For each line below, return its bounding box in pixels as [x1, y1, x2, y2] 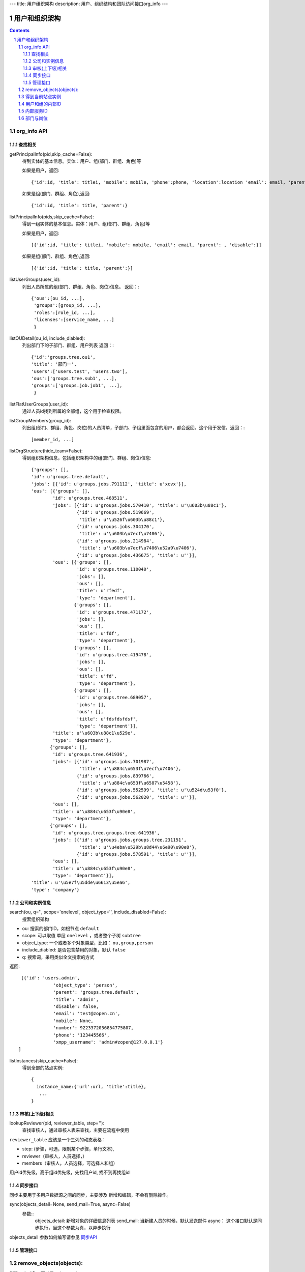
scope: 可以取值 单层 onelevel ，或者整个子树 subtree [22, 933, 141, 939]
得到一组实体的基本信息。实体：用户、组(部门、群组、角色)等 [22, 221, 150, 227]
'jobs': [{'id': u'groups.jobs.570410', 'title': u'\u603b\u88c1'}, [52, 502, 227, 508]
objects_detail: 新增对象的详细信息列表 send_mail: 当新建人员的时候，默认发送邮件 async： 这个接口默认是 [35, 1218, 258, 1224]
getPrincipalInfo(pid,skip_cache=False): [9, 151, 93, 157]
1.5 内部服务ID [18, 108, 48, 114]
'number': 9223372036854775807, [53, 1025, 134, 1031]
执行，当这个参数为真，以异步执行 [39, 1225, 111, 1231]
